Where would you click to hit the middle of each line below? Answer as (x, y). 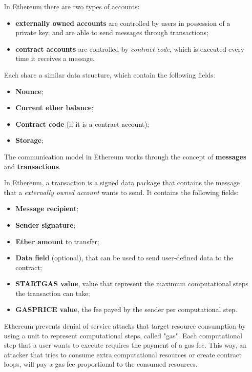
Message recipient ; (47, 208)
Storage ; (29, 140)
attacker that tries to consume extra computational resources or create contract (123, 354)
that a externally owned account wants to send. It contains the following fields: (121, 192)
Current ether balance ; (54, 108)
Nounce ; (29, 91)
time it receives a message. (55, 58)
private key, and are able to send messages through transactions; (112, 32)
